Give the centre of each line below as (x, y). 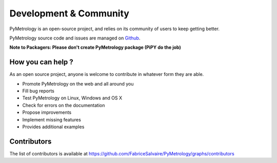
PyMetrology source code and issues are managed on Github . (75, 38)
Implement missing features (52, 119)
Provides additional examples (53, 127)
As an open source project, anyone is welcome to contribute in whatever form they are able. (107, 74)
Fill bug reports (38, 91)
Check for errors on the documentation (64, 105)
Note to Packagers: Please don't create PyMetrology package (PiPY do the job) (95, 47)
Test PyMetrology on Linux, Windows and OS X (72, 98)
